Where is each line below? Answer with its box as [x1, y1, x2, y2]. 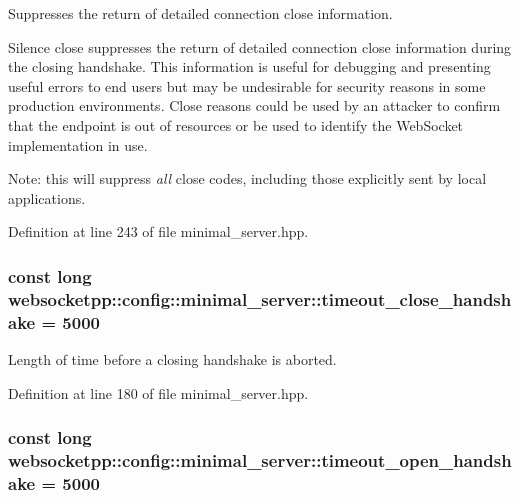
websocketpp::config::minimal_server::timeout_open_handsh [8, 448, 512, 473]
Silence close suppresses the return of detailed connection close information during [8, 36, 512, 57]
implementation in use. [8, 134, 148, 155]
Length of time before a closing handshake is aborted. [8, 349, 337, 369]
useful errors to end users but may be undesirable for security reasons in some [8, 75, 486, 96]
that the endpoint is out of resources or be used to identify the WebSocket [8, 114, 464, 135]
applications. [8, 187, 86, 208]
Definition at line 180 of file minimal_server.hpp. [8, 382, 309, 403]
